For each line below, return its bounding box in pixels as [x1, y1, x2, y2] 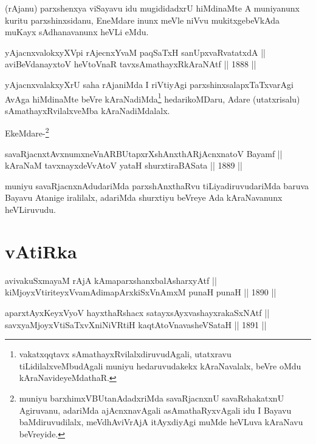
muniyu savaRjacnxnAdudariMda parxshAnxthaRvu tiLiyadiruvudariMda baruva [5, 179, 309, 192]
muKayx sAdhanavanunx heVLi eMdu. [5, 25, 149, 38]
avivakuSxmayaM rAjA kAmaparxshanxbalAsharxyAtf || [5, 274, 217, 286]
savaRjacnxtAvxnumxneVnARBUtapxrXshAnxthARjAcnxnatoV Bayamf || [5, 147, 283, 160]
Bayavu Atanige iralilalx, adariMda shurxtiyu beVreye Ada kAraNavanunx [5, 191, 283, 204]
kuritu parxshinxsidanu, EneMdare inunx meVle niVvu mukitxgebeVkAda [5, 13, 280, 26]
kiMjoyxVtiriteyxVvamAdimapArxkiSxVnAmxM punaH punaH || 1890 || [5, 286, 276, 298]
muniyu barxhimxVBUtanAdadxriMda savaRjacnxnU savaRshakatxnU [19, 391, 284, 404]
